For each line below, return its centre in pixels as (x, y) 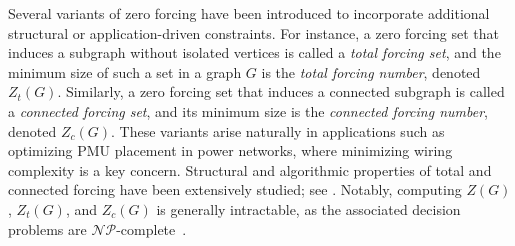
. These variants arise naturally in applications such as (277, 130)
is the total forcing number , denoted (371, 71)
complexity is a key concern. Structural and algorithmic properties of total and (250, 169)
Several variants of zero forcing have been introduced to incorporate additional (249, 13)
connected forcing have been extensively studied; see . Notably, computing (235, 189)
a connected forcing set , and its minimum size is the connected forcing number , (248, 110)
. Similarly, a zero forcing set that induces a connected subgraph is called (281, 91)
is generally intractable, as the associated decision (308, 208)
